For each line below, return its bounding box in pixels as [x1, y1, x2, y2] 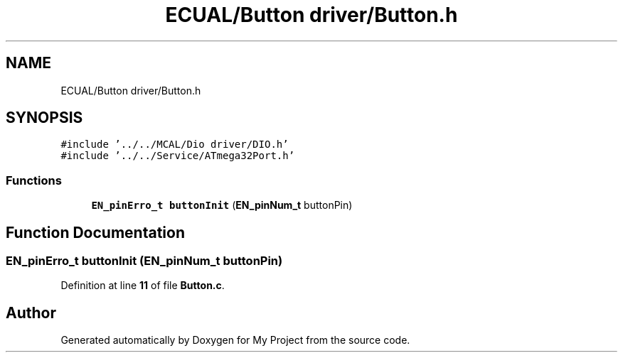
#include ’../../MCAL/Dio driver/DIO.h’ [60, 139, 289, 151]
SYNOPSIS [6, 109, 83, 127]
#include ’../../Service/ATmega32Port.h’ [60, 150, 295, 162]
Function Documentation [6, 223, 185, 242]
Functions [6, 173, 62, 188]
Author [6, 303, 56, 322]
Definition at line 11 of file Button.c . [60, 279, 225, 292]
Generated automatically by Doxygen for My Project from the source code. [60, 334, 410, 347]
